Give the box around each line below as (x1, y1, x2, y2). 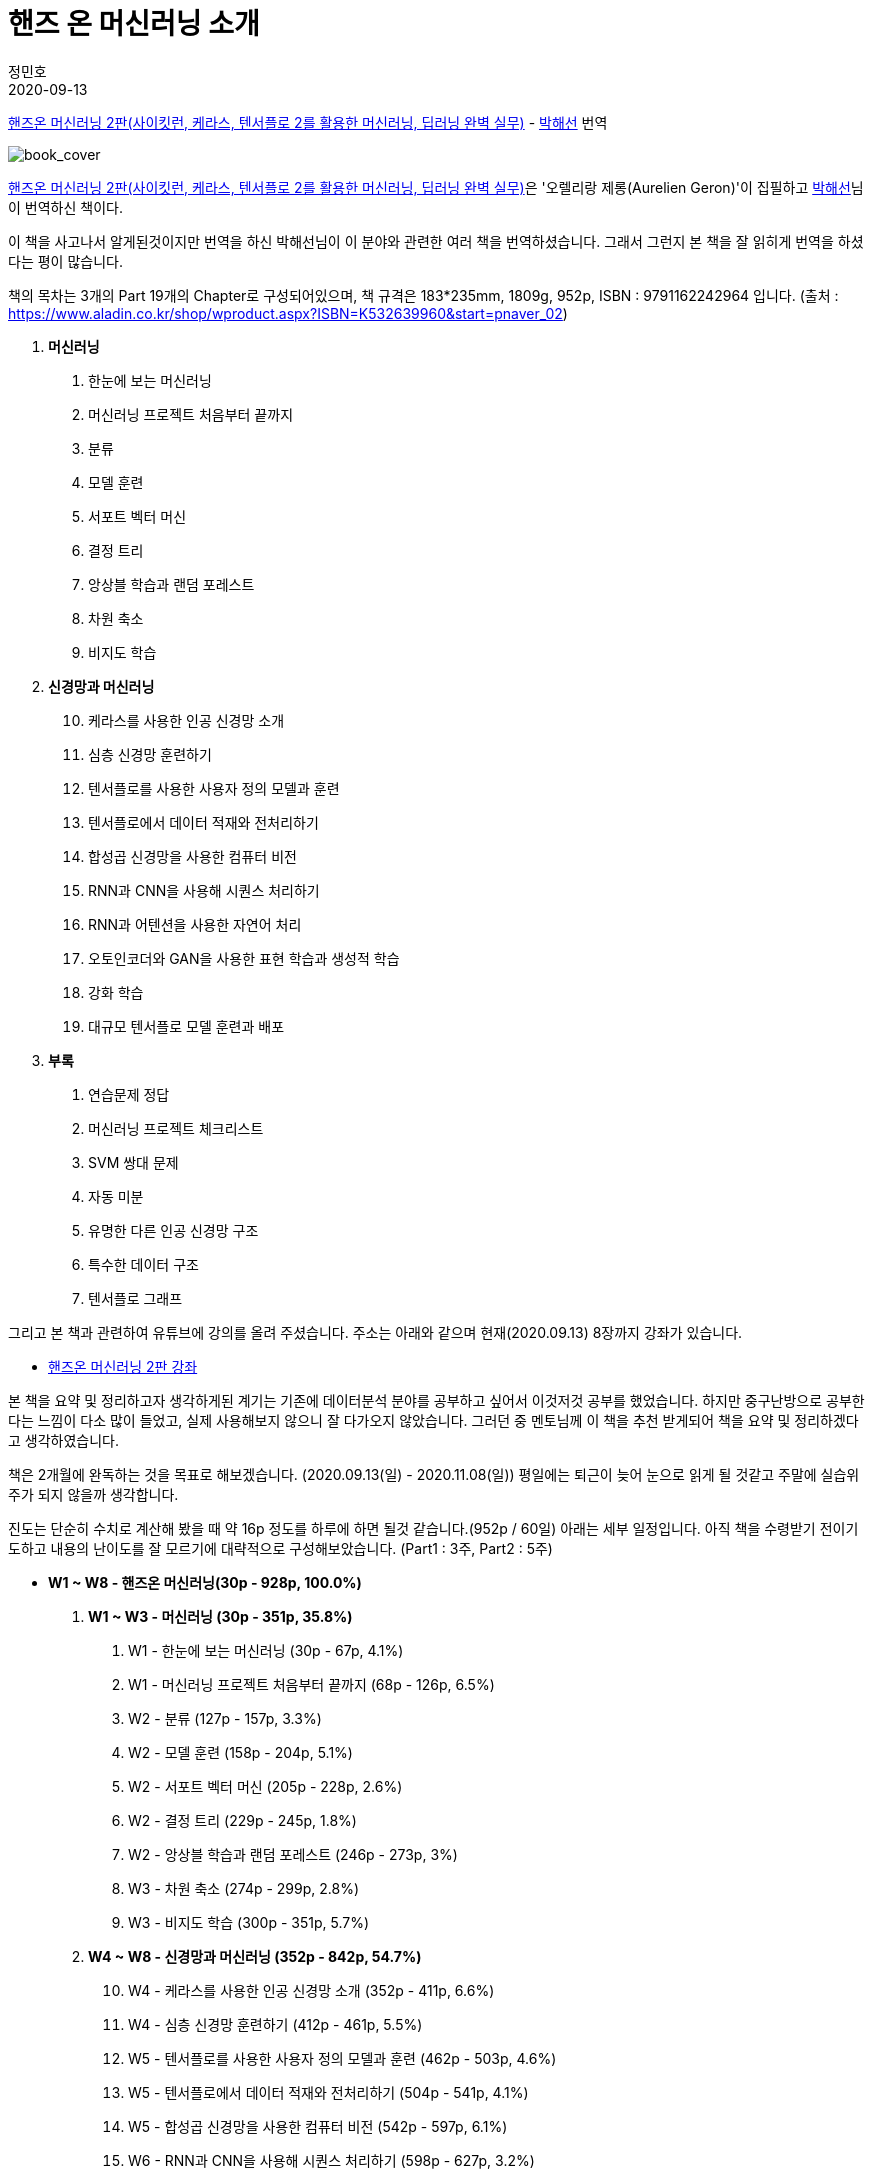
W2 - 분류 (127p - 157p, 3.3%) (128, 1709, 322, 1727)
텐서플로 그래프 (88, 1289, 183, 1307)
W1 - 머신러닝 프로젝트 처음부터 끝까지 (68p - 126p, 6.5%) (128, 1675, 495, 1693)
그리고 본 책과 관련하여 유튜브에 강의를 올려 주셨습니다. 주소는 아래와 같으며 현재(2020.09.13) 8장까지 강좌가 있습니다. (8, 1323, 743, 1341)
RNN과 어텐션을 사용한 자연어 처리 (88, 915, 302, 933)
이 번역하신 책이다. (8, 198, 123, 216)
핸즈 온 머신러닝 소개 (8, 7, 260, 41)
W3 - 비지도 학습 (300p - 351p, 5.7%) (128, 1913, 370, 1931)
